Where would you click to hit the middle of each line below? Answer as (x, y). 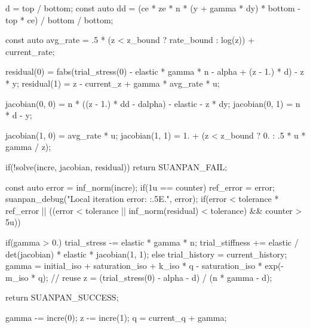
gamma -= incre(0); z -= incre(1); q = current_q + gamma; (116, 317)
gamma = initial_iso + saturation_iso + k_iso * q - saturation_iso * (134, 266)
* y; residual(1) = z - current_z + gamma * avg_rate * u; (113, 83)
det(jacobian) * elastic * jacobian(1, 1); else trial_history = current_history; (146, 254)
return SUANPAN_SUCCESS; (62, 297)
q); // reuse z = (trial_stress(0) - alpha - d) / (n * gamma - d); (155, 277)
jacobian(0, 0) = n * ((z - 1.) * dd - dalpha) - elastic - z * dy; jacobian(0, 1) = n (153, 103)
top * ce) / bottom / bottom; (59, 19)
